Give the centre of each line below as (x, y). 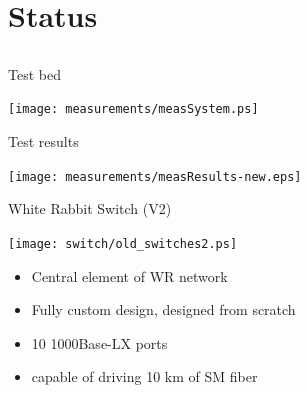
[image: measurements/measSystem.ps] (133, 109)
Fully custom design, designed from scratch (163, 309)
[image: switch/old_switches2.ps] (123, 243)
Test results (43, 141)
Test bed (34, 73)
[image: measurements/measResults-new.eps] (155, 176)
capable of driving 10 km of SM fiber (144, 376)
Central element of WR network (129, 275)
